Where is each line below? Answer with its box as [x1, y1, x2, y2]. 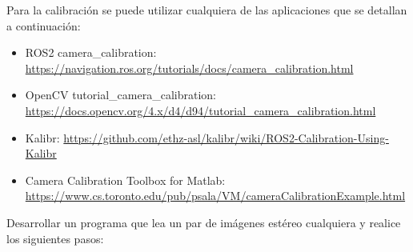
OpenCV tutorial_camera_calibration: [25, 86, 216, 103]
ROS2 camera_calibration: [25, 44, 157, 61]
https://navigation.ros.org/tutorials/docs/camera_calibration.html [25, 59, 354, 76]
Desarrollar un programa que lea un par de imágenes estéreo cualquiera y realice [6, 214, 401, 230]
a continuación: [6, 17, 81, 34]
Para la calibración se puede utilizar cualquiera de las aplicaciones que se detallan [6, 2, 407, 18]
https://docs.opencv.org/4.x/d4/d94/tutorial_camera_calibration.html [25, 102, 376, 118]
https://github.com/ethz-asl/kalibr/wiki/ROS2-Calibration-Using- [63, 129, 389, 146]
